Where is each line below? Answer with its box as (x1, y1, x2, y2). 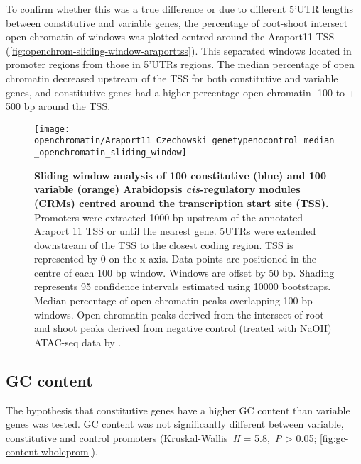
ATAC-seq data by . (34, 334, 122, 349)
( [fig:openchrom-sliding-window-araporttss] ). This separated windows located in (6, 43, 352, 57)
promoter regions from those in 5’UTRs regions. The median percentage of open (6, 57, 355, 72)
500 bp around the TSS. (6, 99, 111, 114)
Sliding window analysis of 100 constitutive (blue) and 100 (34, 167, 326, 182)
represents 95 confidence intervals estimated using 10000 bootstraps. (34, 279, 331, 294)
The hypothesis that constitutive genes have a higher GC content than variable (6, 402, 350, 417)
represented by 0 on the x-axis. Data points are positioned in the (34, 251, 316, 266)
